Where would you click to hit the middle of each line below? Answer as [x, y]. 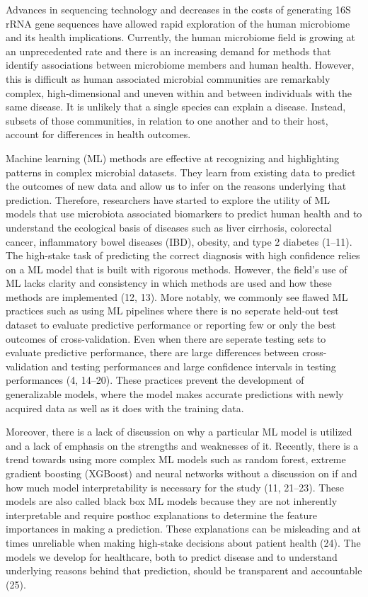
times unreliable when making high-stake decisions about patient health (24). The [183, 542]
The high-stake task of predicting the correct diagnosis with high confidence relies [183, 255]
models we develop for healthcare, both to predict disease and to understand [172, 556]
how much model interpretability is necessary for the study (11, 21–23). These [175, 487]
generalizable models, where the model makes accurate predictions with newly [175, 394]
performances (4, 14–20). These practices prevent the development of [155, 380]
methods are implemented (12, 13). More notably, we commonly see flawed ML [177, 296]
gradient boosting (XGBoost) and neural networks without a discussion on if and [182, 473]
